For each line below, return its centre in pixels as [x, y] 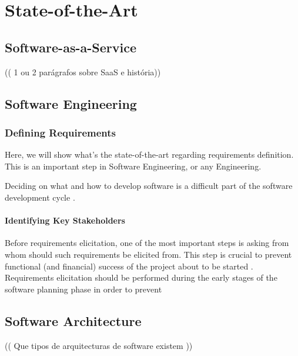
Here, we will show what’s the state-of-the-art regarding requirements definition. [149, 154]
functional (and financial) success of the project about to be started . [129, 266]
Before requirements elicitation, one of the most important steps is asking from [147, 243]
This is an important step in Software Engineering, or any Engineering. [133, 166]
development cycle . [40, 197]
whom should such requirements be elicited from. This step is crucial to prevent [148, 254]
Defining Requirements [60, 132]
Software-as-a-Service [71, 47]
